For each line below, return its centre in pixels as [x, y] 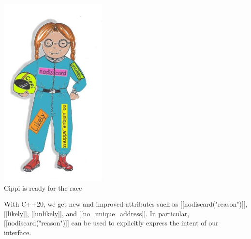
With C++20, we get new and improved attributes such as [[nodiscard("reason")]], [126, 204]
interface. [18, 232]
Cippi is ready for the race [43, 187]
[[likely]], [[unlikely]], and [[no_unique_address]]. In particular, [97, 213]
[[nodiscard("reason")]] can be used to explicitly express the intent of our [111, 223]
